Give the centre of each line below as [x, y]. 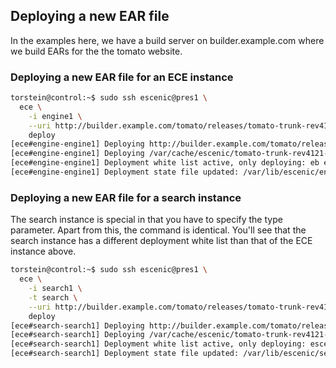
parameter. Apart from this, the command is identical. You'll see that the [158, 230]
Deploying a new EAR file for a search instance [126, 197]
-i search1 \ [55, 289]
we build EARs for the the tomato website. [96, 51]
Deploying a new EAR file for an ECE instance [122, 77]
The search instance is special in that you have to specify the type [146, 220]
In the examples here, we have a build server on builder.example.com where [167, 40]
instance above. [43, 251]
